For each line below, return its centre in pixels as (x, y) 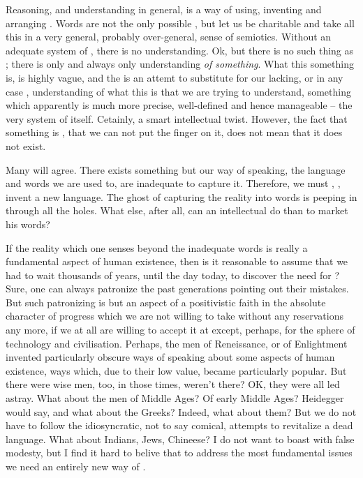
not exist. (26, 145)
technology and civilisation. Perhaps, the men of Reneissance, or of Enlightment (177, 343)
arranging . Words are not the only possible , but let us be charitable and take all (180, 23)
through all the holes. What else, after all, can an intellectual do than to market (177, 210)
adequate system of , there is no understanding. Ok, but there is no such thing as (180, 50)
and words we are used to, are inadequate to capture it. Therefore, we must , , (173, 183)
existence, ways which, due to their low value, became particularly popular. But (176, 370)
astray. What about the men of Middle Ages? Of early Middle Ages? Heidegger (175, 398)
